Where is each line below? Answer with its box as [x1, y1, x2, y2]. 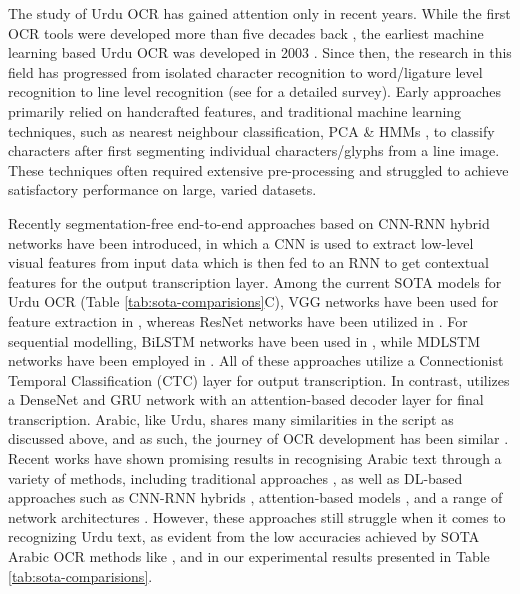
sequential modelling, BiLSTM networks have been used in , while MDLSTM [8, 330, 480, 351]
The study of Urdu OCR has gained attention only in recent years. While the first [8, 3, 511, 23]
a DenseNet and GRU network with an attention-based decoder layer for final [8, 389, 484, 410]
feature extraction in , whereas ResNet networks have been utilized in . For [8, 310, 468, 331]
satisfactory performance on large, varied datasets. [8, 179, 317, 200]
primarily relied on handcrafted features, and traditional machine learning [8, 100, 462, 121]
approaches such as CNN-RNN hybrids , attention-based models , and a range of [8, 487, 503, 508]
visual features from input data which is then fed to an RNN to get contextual [8, 252, 489, 273]
